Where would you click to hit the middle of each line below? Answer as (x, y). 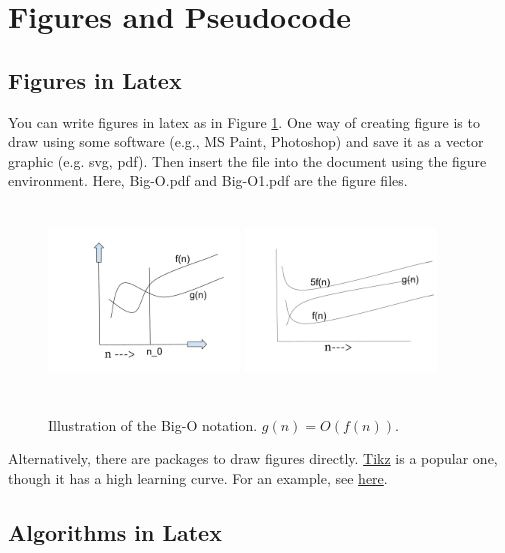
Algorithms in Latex (115, 531)
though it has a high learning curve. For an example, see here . (198, 477)
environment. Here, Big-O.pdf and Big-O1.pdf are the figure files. (208, 180)
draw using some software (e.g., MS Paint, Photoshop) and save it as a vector (246, 141)
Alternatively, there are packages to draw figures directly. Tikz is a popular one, (253, 458)
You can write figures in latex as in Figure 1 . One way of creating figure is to (244, 121)
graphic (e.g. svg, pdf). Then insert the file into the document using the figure (247, 160)
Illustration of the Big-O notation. (153, 424)
